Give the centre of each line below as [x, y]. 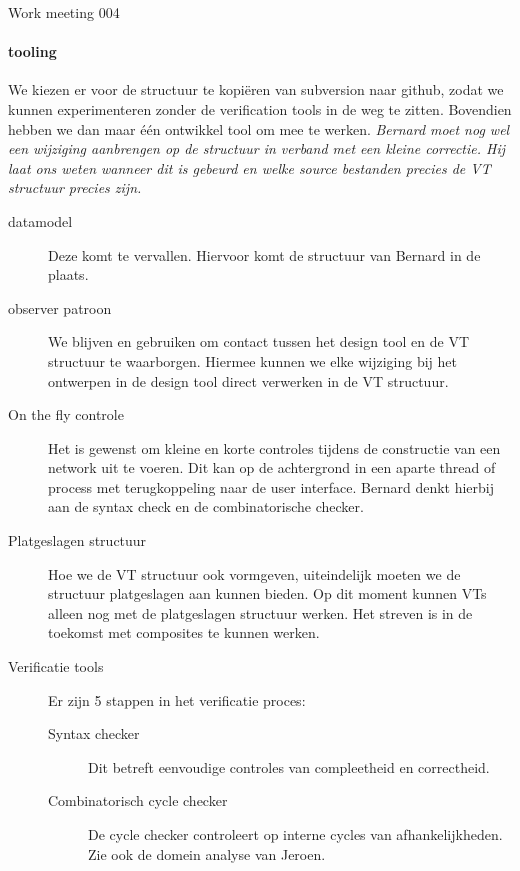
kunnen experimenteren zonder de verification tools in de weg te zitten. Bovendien [260, 108]
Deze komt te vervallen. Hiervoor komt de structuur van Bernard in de [264, 254]
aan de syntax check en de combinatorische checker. [206, 506]
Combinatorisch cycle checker [138, 800]
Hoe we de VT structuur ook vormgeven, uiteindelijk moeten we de [254, 573]
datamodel [40, 220]
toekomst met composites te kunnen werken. [184, 632]
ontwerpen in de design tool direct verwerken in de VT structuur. [248, 380]
